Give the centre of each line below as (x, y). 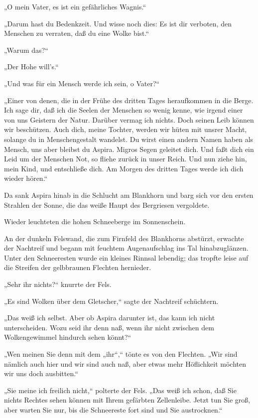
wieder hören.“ (26, 178)
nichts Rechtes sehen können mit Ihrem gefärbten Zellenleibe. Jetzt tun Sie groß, (127, 400)
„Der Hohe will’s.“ (31, 67)
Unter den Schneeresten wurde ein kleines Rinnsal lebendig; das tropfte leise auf (126, 257)
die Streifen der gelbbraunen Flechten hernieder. (78, 267)
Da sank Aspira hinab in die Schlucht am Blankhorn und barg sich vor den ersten (129, 195)
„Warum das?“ (26, 50)
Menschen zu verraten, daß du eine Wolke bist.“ (77, 33)
